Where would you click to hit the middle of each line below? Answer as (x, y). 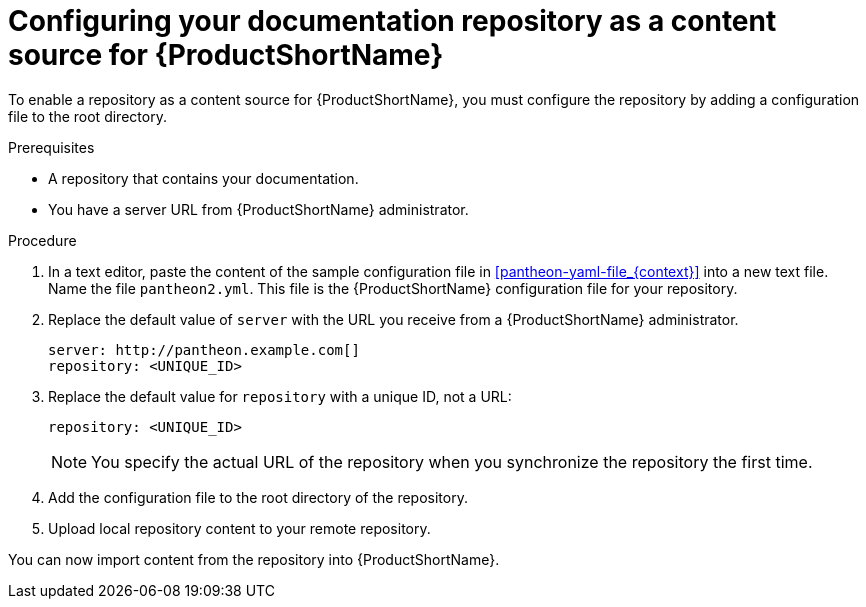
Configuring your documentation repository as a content (392, 21)
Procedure (42, 240)
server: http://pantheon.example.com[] (204, 349)
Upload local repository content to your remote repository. (239, 528)
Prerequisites (51, 147)
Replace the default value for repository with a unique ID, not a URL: (280, 396)
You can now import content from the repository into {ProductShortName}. (254, 559)
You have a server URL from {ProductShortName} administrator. (258, 209)
